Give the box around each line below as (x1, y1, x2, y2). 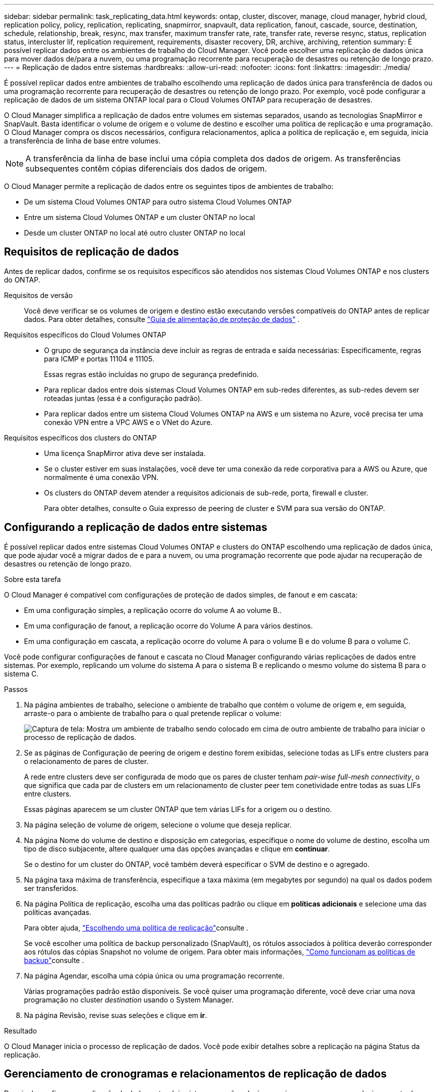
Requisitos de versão (4, 290, 73, 299)
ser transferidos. (24, 883, 78, 892)
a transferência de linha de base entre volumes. (4, 136, 160, 145)
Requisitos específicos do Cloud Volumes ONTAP (4, 330, 166, 339)
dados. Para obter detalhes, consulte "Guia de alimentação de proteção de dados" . (24, 314, 300, 323)
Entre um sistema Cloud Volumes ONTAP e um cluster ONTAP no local (24, 213, 255, 221)
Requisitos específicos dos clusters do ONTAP (4, 433, 157, 442)
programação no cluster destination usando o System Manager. (24, 995, 234, 1004)
